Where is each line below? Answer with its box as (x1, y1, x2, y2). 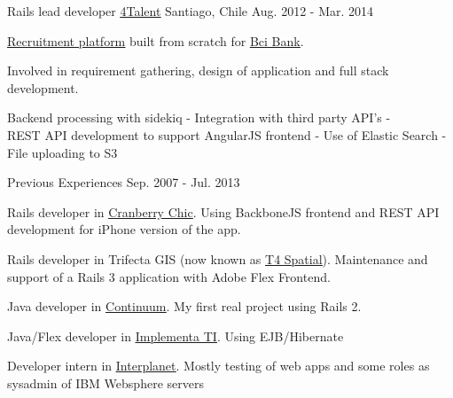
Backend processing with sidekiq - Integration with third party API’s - (7, 108, 391, 127)
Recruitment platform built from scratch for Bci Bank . (7, 31, 304, 50)
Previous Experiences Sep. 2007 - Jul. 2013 (7, 173, 240, 191)
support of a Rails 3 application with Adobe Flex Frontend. (7, 267, 331, 285)
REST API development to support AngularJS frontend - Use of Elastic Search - (7, 125, 447, 144)
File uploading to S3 (7, 143, 118, 161)
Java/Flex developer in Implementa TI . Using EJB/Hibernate (7, 326, 344, 345)
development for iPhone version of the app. (7, 220, 241, 238)
